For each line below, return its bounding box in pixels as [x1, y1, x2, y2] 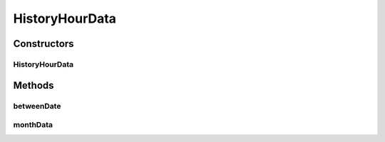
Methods [13, 79, 54, 92]
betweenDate [13, 101, 61, 111]
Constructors [13, 38, 74, 50]
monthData [13, 120, 53, 130]
